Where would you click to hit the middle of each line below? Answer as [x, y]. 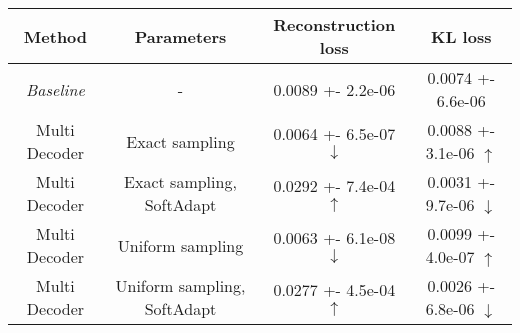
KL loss [461, 36]
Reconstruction [334, 24]
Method [55, 36]
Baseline [55, 89]
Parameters [180, 36]
